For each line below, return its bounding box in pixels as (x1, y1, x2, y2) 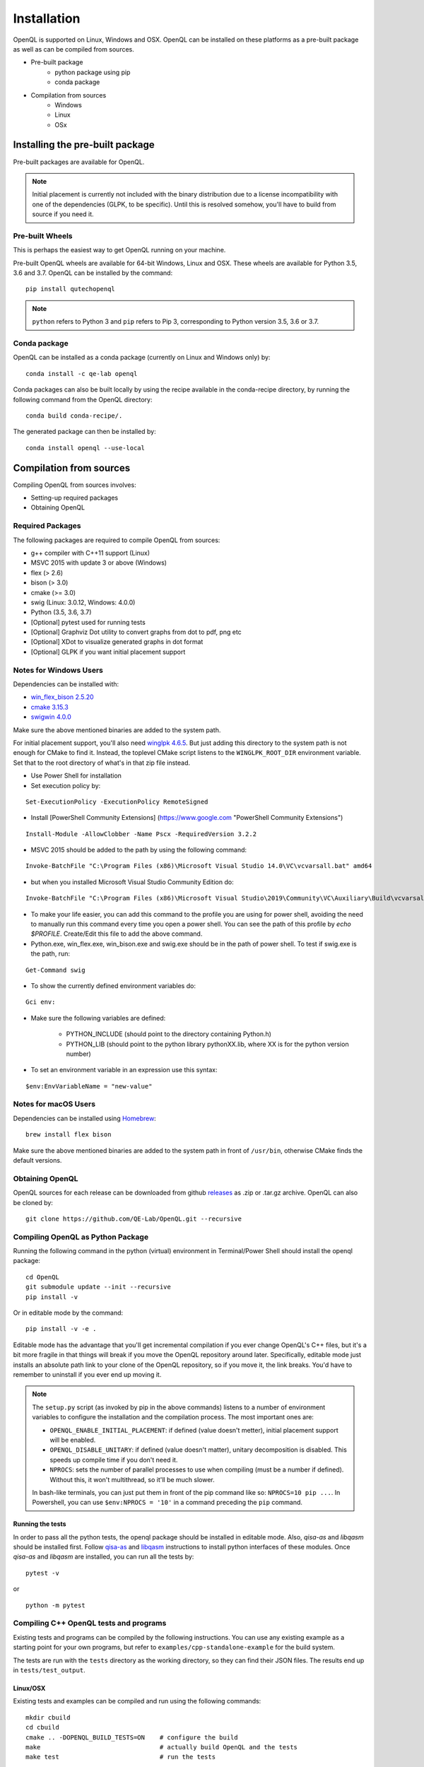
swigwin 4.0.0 (30, 712, 72, 721)
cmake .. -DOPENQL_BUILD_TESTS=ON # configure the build (25, 1733, 238, 1742)
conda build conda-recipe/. (25, 411, 123, 420)
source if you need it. (32, 210, 95, 218)
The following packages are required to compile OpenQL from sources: (13, 536, 220, 544)
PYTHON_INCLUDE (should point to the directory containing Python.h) (66, 1030, 272, 1038)
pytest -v (25, 1569, 59, 1577)
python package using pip (54, 68, 131, 76)
